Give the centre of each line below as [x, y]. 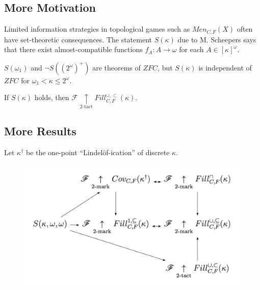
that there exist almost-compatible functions [73, 49]
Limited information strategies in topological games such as [97, 29]
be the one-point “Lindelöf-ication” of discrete [98, 152]
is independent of [225, 67]
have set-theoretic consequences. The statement [78, 39]
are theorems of [116, 67]
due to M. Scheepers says [217, 39]
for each [191, 49]
